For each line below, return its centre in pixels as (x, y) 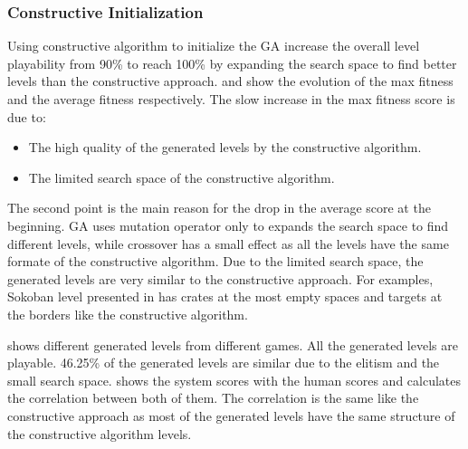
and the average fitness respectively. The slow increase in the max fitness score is (231, 99)
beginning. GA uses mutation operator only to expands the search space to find (228, 225)
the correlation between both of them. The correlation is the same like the (213, 398)
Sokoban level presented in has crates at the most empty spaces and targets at (225, 296)
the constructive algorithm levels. (100, 433)
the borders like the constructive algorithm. (128, 314)
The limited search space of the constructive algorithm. (181, 177)
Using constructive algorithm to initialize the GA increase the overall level (214, 46)
